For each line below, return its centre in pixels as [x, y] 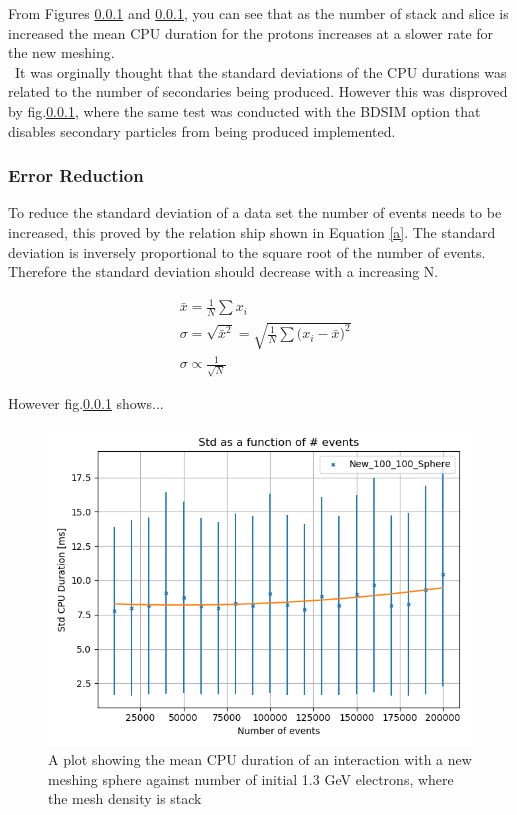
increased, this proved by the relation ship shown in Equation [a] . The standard [252, 231]
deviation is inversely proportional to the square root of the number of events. [247, 251]
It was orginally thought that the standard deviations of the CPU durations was [260, 71]
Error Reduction [76, 175]
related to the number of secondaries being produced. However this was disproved [258, 91]
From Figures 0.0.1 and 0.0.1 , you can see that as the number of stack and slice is [258, 13]
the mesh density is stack [125, 798]
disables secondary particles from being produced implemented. [202, 130]
